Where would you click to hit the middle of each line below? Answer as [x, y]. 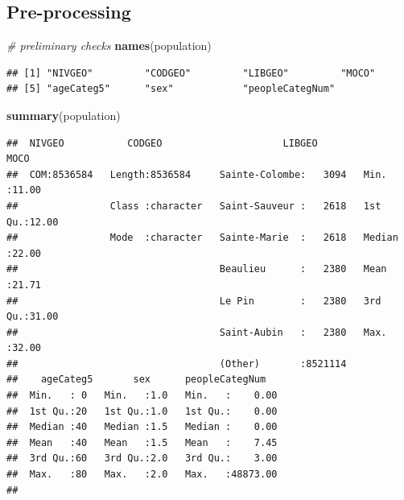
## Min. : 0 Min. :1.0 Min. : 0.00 [142, 396]
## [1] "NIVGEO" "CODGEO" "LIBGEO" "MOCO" [191, 73]
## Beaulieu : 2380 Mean [197, 269]
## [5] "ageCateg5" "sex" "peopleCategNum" [171, 89]
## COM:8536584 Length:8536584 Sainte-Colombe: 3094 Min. [197, 174]
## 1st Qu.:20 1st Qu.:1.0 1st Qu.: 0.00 [142, 411]
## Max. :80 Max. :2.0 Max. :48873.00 [142, 475]
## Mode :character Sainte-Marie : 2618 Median [202, 238]
